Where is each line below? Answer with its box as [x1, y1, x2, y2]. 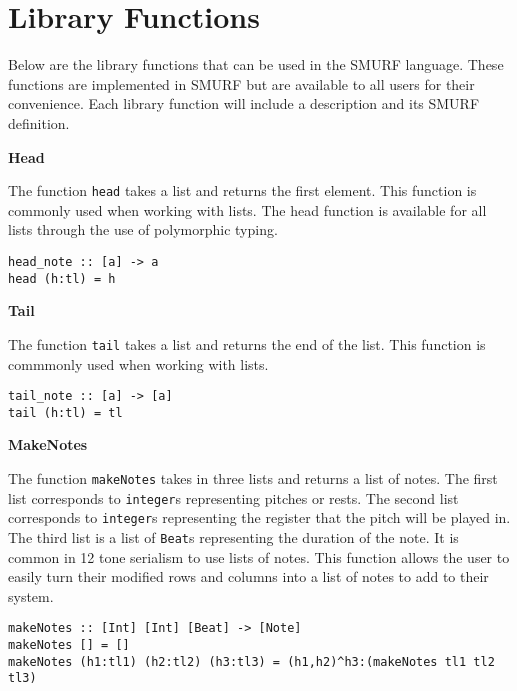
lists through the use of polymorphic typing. [8, 219, 278, 240]
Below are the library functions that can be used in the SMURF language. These [8, 54, 504, 75]
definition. [8, 112, 70, 133]
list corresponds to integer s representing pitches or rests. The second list [8, 487, 459, 508]
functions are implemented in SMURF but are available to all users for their [8, 73, 475, 94]
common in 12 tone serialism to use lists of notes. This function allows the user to [8, 546, 510, 567]
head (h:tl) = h [8, 271, 116, 286]
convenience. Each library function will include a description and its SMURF [8, 93, 480, 114]
